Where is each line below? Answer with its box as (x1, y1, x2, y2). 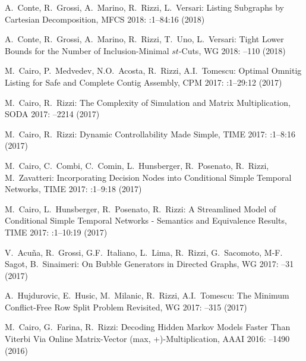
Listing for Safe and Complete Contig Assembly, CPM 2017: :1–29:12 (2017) (5, 76, 282, 88)
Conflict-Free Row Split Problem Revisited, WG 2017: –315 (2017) (5, 300, 247, 313)
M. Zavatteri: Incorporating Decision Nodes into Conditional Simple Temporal (5, 171, 292, 183)
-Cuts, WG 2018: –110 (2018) (178, 44, 286, 56)
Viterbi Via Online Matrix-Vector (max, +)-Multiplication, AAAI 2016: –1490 (5, 332, 290, 345)
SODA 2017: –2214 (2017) (5, 108, 100, 120)
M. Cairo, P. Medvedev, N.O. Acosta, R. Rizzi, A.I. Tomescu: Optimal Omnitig (5, 64, 302, 77)
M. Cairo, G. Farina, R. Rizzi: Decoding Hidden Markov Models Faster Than (5, 321, 291, 333)
